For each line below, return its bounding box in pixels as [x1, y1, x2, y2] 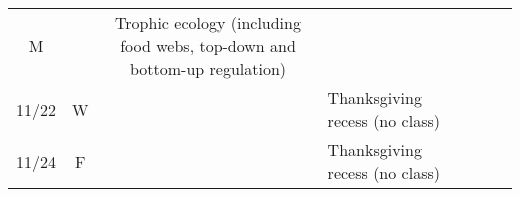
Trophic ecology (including [115, 11, 301, 34]
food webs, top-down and [120, 34, 296, 57]
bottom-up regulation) [129, 57, 287, 80]
